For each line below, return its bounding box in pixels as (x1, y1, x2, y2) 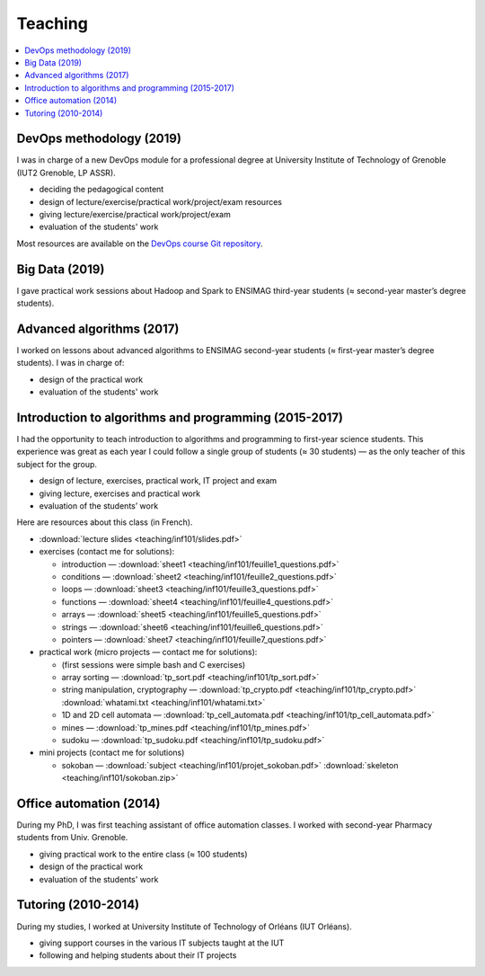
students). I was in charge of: (16, 358, 125, 368)
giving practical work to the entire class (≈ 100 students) (39, 848, 248, 859)
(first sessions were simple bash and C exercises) (61, 659, 246, 670)
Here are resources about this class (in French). (16, 517, 193, 528)
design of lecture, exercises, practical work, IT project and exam (39, 475, 278, 486)
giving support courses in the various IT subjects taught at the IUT (39, 937, 285, 948)
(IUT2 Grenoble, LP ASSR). (16, 167, 116, 178)
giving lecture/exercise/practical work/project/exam (39, 209, 231, 219)
